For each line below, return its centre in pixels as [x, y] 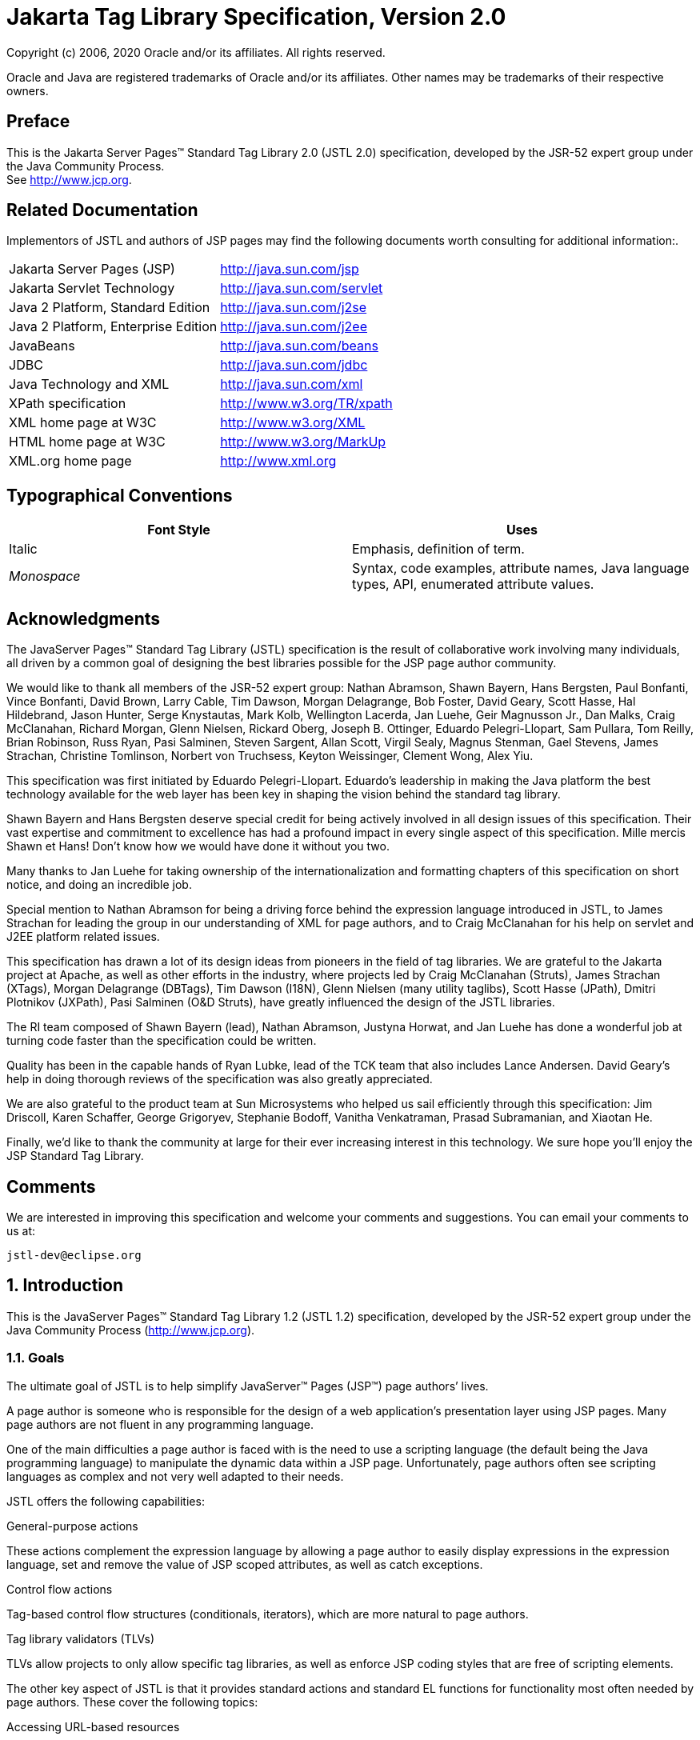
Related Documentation [102, 210]
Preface [38, 122]
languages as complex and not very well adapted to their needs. [175, 1476]
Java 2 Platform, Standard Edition [110, 308]
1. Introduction [65, 1286]
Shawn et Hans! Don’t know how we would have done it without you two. [198, 846]
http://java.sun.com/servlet [302, 288]
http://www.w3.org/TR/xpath [306, 404]
